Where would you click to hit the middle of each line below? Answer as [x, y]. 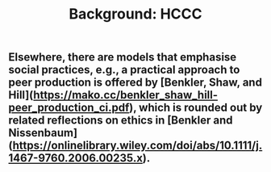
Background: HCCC [135, 14]
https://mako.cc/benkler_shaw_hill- [126, 95]
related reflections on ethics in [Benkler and [121, 121]
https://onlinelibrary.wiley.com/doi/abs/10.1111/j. [138, 146]
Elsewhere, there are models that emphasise [123, 57]
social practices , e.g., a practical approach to [124, 70]
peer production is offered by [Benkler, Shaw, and [135, 83]
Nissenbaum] [43, 133]
